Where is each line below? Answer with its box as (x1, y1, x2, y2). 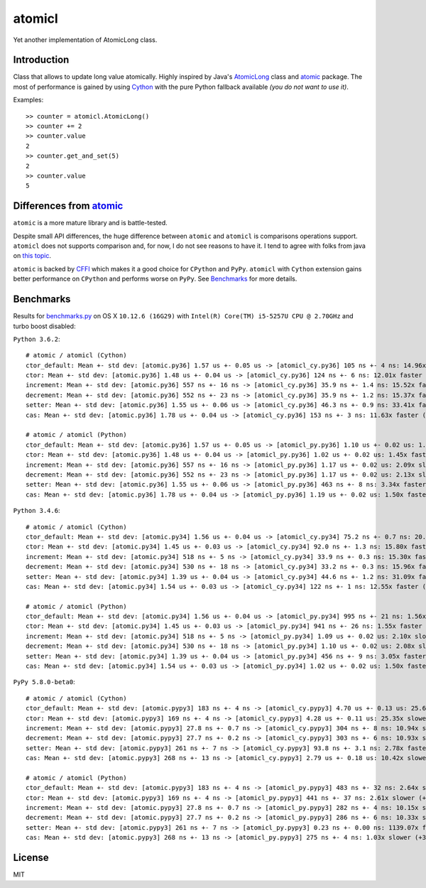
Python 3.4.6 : (13, 507, 60, 515)
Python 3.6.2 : (13, 335, 60, 343)
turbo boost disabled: (13, 322, 76, 330)
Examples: (13, 96, 44, 104)
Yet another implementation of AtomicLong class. (13, 36, 158, 44)
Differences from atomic (13, 200, 124, 212)
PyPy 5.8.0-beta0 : (13, 678, 75, 686)
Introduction (13, 54, 70, 66)
